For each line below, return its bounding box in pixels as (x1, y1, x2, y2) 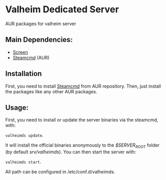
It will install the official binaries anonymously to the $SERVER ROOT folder (5, 142, 160, 150)
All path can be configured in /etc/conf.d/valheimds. (5, 169, 115, 175)
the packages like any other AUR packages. (5, 88, 97, 94)
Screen (12, 49, 28, 55)
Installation (5, 69, 42, 78)
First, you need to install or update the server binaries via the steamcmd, (5, 117, 159, 123)
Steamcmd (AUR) (12, 54, 50, 61)
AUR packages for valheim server (5, 21, 76, 27)
